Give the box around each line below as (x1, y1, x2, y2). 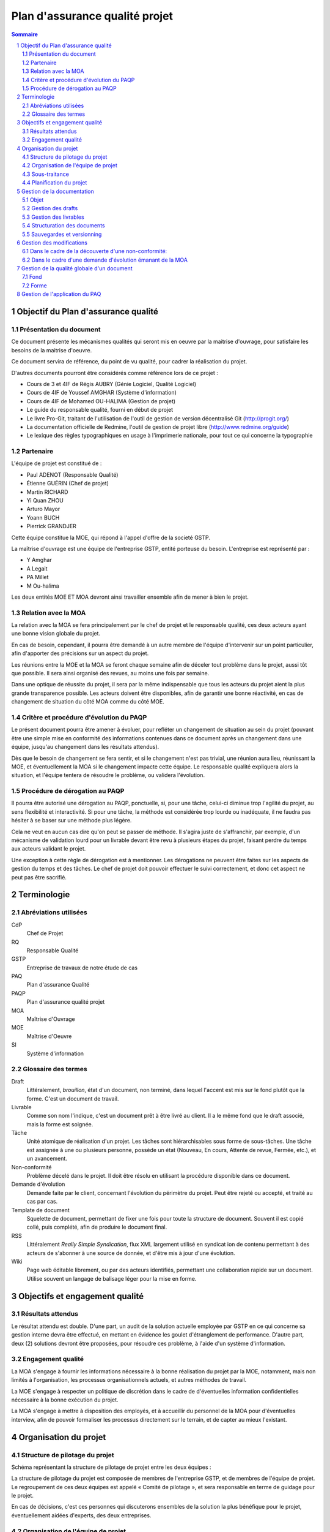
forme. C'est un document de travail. (26, 1094, 119, 1102)
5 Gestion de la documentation (16, 188, 94, 195)
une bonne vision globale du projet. (11, 630, 101, 637)
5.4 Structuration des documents (22, 222, 105, 229)
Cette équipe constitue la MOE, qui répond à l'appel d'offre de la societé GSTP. (11, 534, 211, 541)
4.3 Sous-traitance (22, 170, 70, 178)
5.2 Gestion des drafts (22, 205, 78, 212)
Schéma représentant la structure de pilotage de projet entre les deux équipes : (11, 1463, 211, 1471)
